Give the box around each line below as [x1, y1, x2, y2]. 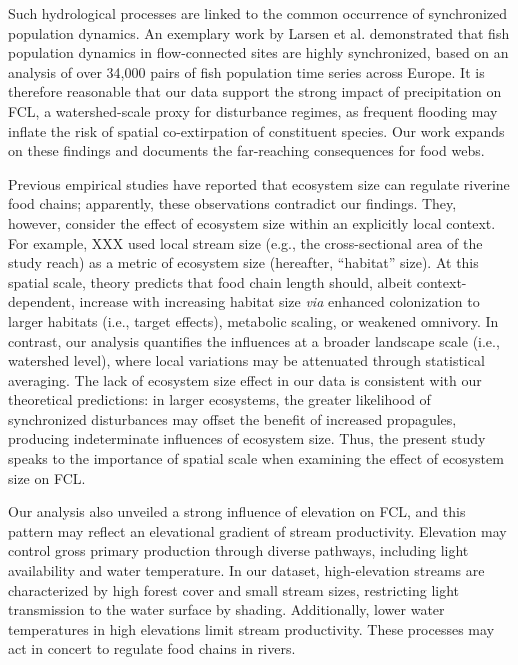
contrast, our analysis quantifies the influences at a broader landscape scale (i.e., [8, 330, 500, 351]
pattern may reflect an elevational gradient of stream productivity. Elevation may [8, 520, 507, 541]
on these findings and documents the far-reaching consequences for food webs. [8, 140, 485, 161]
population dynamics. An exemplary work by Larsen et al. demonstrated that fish [8, 22, 510, 43]
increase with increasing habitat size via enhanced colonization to [79, 291, 480, 312]
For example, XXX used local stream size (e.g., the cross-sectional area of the [8, 232, 483, 253]
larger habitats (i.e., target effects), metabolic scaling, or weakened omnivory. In [8, 310, 499, 331]
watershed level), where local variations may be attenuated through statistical [8, 350, 485, 371]
